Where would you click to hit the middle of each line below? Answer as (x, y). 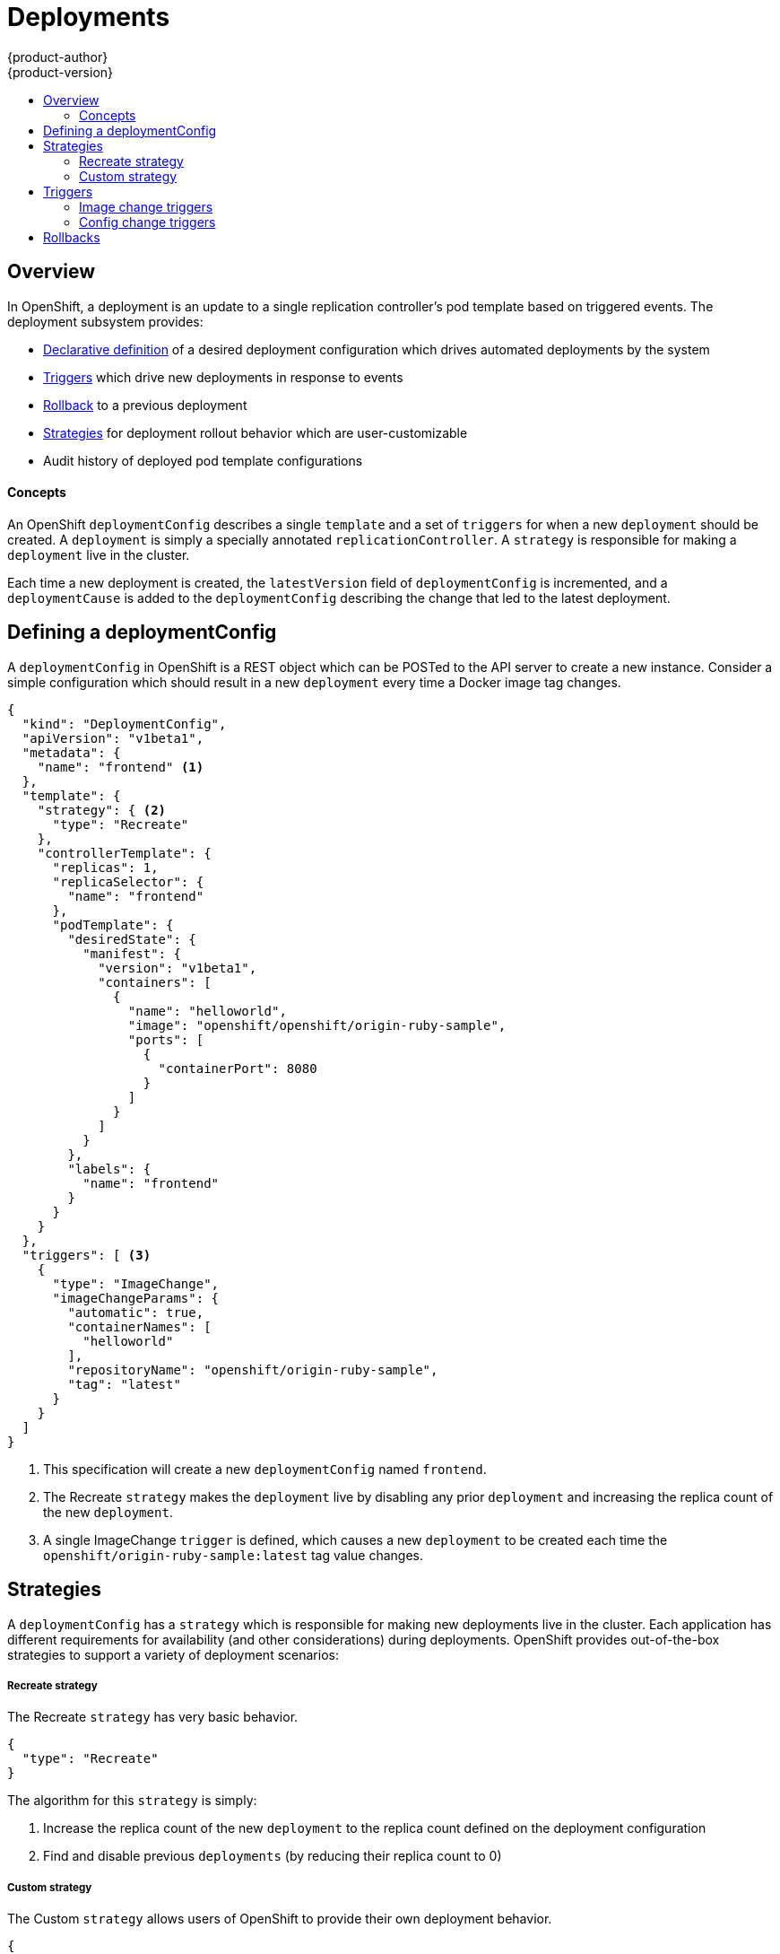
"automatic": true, (136, 1312)
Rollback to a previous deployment (145, 405)
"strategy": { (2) (102, 810)
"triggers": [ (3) (87, 1255)
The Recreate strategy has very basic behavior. (153, 1717)
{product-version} (61, 72)
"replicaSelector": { (128, 881)
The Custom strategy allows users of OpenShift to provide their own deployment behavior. (280, 1919)
